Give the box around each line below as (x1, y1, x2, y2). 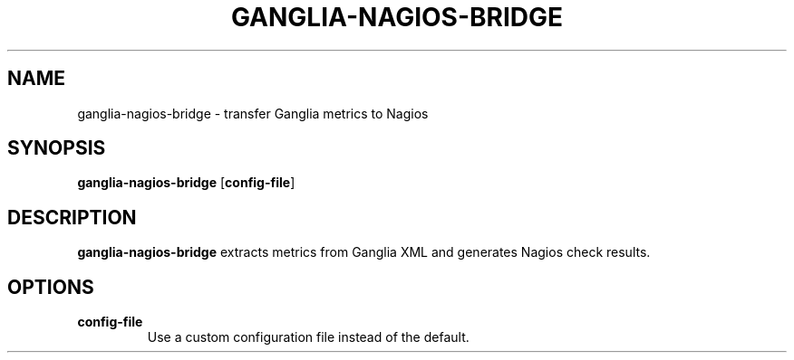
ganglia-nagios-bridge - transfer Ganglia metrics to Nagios (77, 105, 429, 121)
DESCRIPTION (7, 205, 137, 229)
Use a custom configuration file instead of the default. (147, 329, 470, 346)
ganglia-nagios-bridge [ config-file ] (77, 175, 295, 191)
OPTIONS (7, 275, 94, 298)
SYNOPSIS (7, 137, 106, 160)
